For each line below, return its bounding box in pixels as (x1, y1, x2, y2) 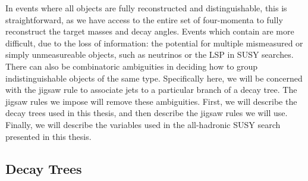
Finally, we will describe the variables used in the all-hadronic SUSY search (5, 118, 281, 130)
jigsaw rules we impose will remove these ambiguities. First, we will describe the (5, 95, 297, 107)
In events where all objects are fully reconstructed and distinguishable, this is (5, 2, 287, 14)
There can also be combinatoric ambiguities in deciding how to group (5, 60, 258, 72)
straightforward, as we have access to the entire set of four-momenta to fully (5, 13, 283, 26)
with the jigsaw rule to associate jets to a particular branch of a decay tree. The (5, 83, 297, 96)
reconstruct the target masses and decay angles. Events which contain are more (5, 25, 294, 38)
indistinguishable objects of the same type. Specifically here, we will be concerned (5, 71, 303, 84)
